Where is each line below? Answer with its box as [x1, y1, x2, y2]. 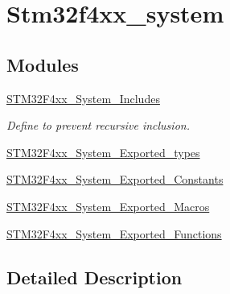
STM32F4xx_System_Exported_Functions [6, 225, 222, 242]
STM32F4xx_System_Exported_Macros [6, 197, 210, 214]
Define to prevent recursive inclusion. [6, 117, 190, 134]
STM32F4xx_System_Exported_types [6, 143, 200, 160]
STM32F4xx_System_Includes [6, 89, 160, 106]
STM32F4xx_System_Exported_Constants [6, 171, 224, 188]
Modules [6, 52, 79, 77]
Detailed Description [6, 264, 183, 289]
